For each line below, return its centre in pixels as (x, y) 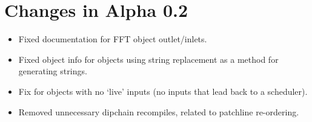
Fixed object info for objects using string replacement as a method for (148, 59)
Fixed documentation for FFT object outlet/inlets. (113, 39)
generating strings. (53, 71)
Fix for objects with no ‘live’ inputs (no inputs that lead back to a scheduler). (163, 91)
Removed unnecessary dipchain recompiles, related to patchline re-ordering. (159, 111)
